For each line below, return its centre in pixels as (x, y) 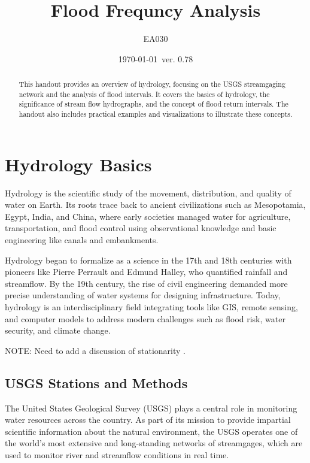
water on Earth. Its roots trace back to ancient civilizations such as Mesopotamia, (155, 205)
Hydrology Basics (78, 164)
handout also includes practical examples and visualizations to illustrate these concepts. (156, 114)
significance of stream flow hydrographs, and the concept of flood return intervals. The (154, 104)
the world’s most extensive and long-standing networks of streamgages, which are (154, 443)
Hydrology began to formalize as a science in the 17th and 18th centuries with (148, 260)
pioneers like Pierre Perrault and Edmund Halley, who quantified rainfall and (146, 272)
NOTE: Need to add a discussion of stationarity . (95, 350)
